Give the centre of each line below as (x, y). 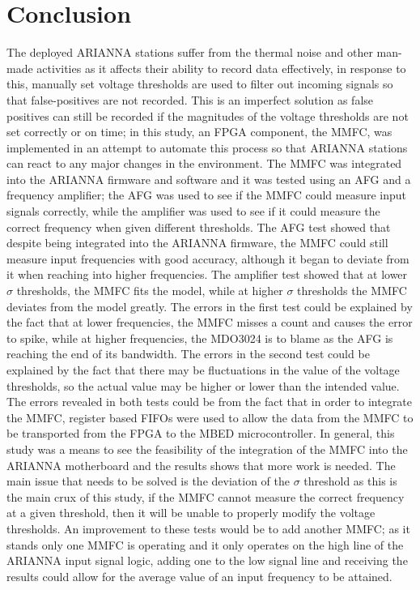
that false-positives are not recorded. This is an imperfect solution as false (190, 99)
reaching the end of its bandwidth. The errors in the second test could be (188, 354)
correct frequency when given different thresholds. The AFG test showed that (199, 227)
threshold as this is (350, 481)
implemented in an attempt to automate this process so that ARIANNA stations (207, 147)
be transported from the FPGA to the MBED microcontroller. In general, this (201, 433)
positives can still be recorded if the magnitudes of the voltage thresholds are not (208, 115)
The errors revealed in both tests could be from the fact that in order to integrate (210, 402)
